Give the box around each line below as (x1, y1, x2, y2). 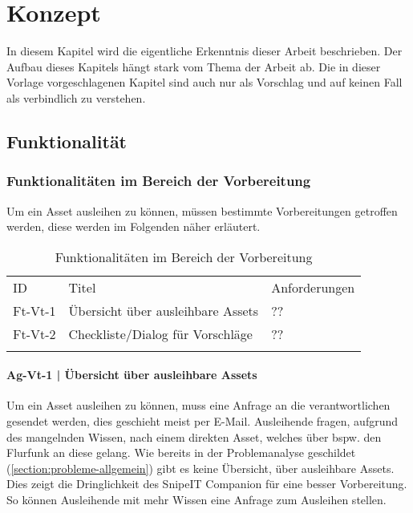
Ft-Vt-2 (13, 324, 56, 343)
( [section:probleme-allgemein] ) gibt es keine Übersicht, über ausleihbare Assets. (6, 459, 395, 476)
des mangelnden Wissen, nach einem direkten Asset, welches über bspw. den (6, 428, 382, 445)
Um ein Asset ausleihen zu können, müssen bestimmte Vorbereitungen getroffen (6, 202, 398, 219)
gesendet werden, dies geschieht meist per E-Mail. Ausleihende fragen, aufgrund (6, 413, 399, 430)
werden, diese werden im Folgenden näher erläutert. (6, 218, 261, 235)
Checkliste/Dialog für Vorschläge (68, 324, 253, 343)
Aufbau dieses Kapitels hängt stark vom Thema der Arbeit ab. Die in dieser (6, 58, 381, 75)
